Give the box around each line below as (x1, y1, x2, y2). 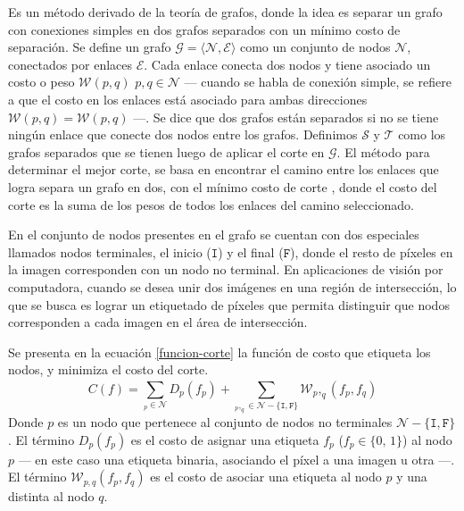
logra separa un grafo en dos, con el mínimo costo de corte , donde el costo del (8, 177, 437, 196)
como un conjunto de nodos (239, 38, 391, 56)
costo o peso (8, 72, 75, 91)
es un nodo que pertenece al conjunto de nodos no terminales (57, 412, 393, 431)
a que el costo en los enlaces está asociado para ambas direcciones (8, 89, 368, 108)
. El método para (336, 142, 430, 161)
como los (398, 125, 446, 144)
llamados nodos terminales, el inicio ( (8, 242, 211, 261)
